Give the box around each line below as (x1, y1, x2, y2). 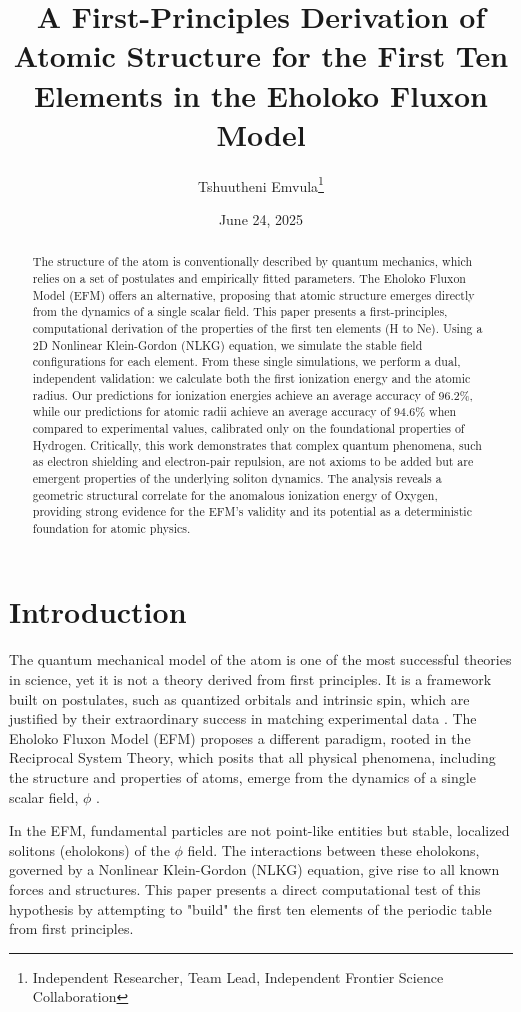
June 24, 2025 (218, 208, 304, 229)
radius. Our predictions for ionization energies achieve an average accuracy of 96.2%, (32, 386, 473, 403)
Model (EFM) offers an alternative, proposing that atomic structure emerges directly (32, 286, 475, 303)
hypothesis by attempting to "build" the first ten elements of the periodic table (9, 898, 492, 919)
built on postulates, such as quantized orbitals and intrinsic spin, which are (9, 688, 470, 709)
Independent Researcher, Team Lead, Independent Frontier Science (32, 966, 444, 987)
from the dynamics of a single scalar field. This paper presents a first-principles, (32, 303, 448, 320)
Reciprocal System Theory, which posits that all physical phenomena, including (9, 747, 496, 768)
